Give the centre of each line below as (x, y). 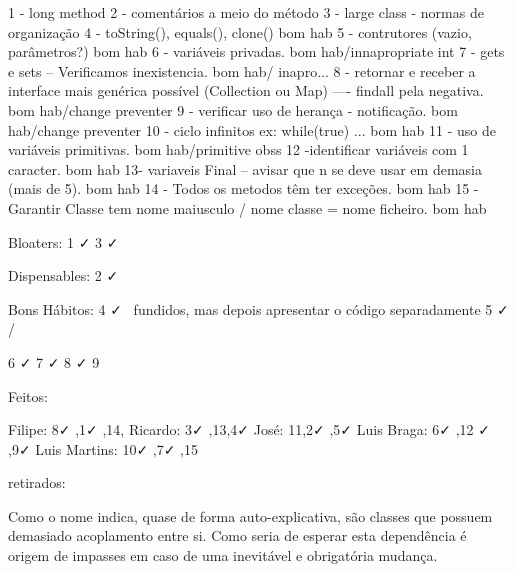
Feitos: (28, 395)
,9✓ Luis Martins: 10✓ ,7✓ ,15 (103, 448)
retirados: (37, 482)
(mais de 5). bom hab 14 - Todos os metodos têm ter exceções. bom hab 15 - (243, 188)
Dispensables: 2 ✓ (63, 275)
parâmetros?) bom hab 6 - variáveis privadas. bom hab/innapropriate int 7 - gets (256, 51)
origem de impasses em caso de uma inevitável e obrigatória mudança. (223, 555)
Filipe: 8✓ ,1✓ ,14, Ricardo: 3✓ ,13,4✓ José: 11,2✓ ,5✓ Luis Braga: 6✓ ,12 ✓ (249, 429)
